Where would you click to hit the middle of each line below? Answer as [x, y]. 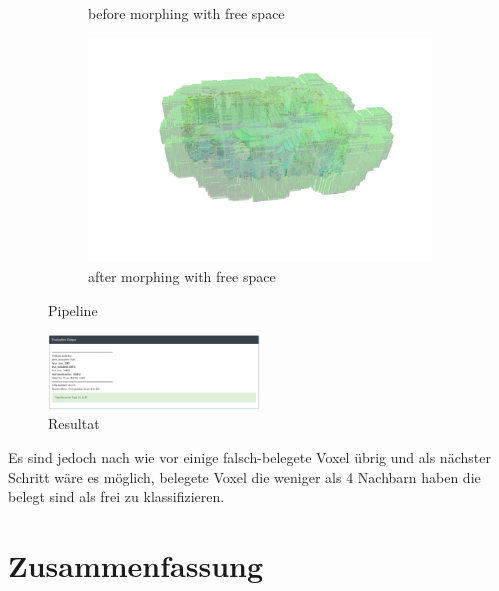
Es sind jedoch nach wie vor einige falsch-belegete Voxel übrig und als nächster [249, 457]
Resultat [74, 423]
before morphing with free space [186, 13]
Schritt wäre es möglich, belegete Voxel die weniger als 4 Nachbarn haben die [244, 476]
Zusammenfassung [136, 565]
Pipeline [73, 309]
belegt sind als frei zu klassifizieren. [116, 496]
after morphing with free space [182, 275]
